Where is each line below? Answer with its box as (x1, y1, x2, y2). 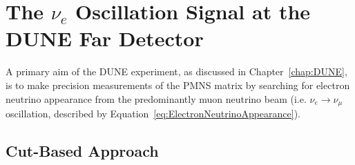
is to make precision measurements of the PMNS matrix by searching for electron (6, 77, 350, 92)
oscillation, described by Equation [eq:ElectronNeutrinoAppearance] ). (6, 106, 301, 120)
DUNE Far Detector (6, 24, 204, 52)
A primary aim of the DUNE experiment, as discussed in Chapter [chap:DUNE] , (6, 64, 347, 79)
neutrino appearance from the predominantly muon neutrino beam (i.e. (6, 91, 307, 106)
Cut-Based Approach (6, 139, 159, 161)
